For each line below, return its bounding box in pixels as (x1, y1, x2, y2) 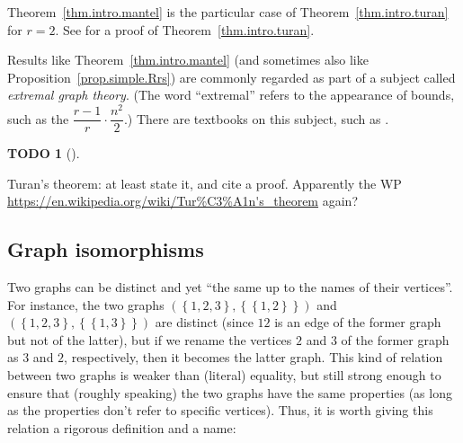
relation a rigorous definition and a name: (7, 418, 236, 437)
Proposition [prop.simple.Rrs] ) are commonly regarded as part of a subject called (7, 67, 456, 86)
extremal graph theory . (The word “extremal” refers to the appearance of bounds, (7, 85, 455, 104)
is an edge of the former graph (274, 313, 441, 332)
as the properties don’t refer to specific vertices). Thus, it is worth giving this (7, 401, 433, 420)
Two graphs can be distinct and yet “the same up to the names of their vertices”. (7, 278, 453, 297)
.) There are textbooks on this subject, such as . (123, 109, 389, 128)
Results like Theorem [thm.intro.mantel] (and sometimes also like (7, 50, 369, 69)
